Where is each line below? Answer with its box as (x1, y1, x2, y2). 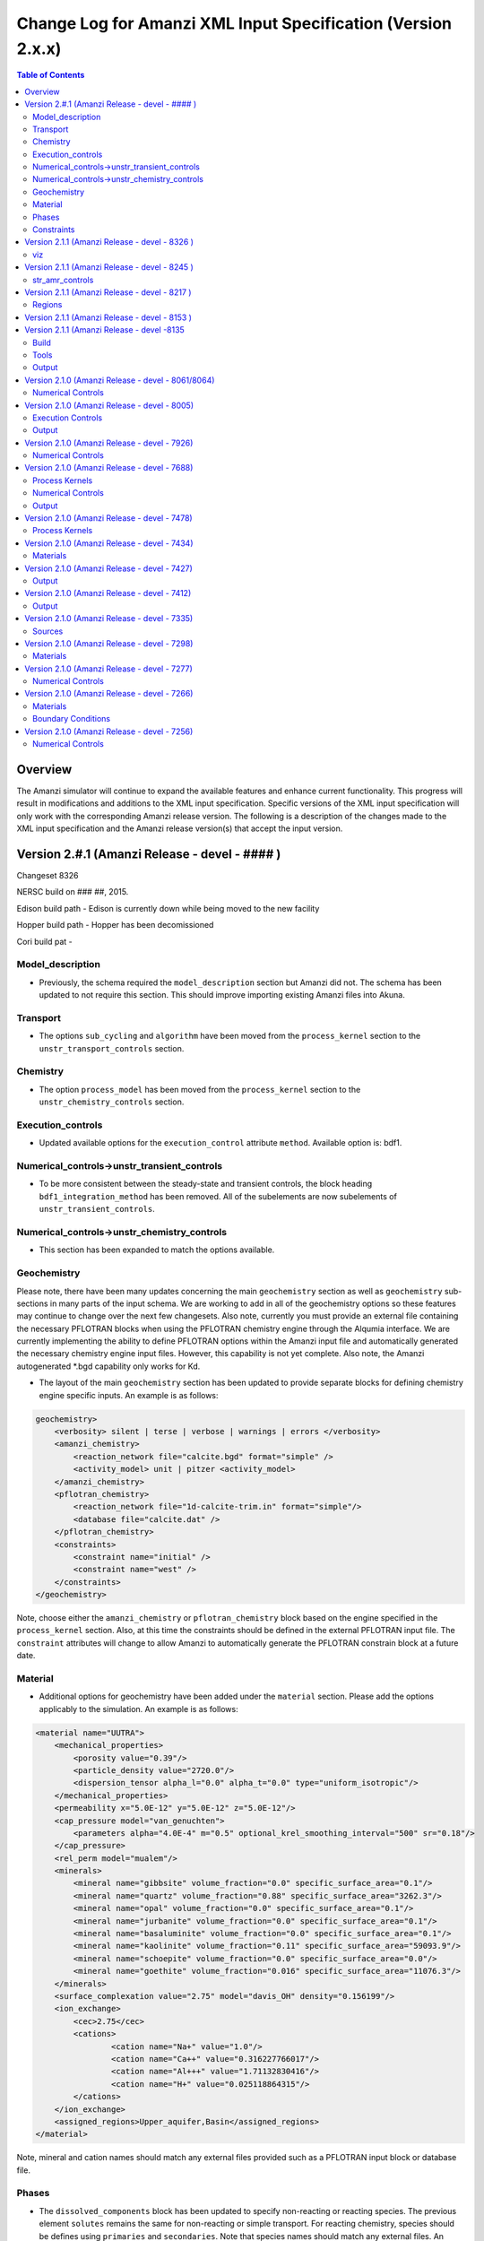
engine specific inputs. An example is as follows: (39, 1389, 219, 1400)
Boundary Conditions (32, 714, 111, 724)
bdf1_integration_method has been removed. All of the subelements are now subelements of (39, 1190, 398, 1201)
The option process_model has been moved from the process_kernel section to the (39, 1084, 361, 1095)
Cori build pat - (16, 936, 73, 947)
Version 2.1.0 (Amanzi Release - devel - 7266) (24, 688, 194, 699)
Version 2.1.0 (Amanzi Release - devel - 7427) (24, 563, 193, 574)
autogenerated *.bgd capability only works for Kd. (16, 1361, 201, 1371)
